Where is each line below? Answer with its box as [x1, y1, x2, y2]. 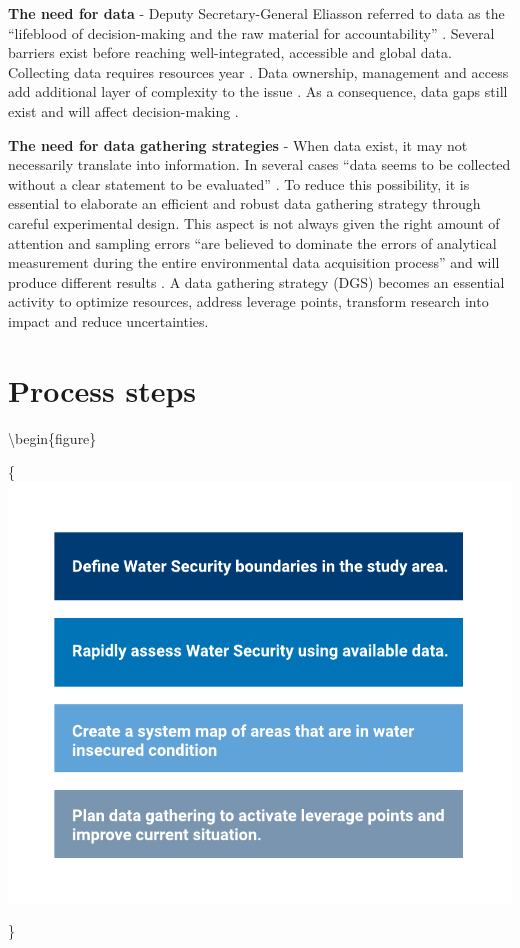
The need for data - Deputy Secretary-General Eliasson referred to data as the [8, 3, 505, 23]
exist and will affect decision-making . [8, 100, 239, 121]
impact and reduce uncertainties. [8, 310, 209, 331]
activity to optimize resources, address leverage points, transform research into [8, 291, 489, 312]
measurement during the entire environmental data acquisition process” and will [8, 252, 500, 273]
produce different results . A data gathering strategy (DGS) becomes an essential [8, 271, 505, 292]
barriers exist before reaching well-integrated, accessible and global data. [8, 42, 452, 63]
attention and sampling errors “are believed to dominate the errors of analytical [8, 232, 497, 253]
